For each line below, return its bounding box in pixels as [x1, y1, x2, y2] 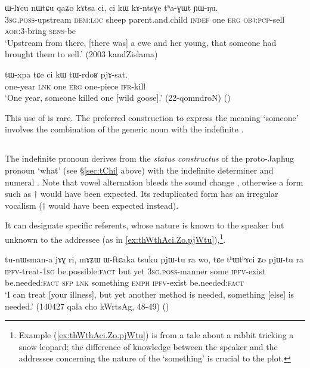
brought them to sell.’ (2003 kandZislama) [5, 48, 158, 60]
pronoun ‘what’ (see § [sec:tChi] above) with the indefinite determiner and [5, 163, 274, 176]
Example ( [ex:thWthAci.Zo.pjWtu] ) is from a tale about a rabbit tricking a [18, 329, 294, 341]
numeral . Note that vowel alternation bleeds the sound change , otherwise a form [5, 175, 303, 188]
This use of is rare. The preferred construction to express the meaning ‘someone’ [5, 111, 299, 123]
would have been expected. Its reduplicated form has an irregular [40, 187, 278, 200]
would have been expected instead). [48, 199, 179, 211]
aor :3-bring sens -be [5, 24, 76, 37]
